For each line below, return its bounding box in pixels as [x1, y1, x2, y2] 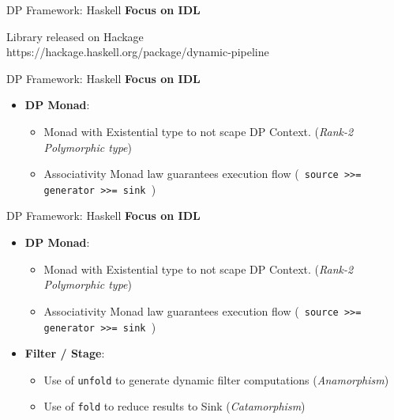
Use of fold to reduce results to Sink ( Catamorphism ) [43, 398, 306, 414]
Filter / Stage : [24, 345, 105, 361]
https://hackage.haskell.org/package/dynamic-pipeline [6, 44, 269, 60]
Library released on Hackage [6, 28, 144, 44]
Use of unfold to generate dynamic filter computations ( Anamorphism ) [43, 371, 389, 388]
